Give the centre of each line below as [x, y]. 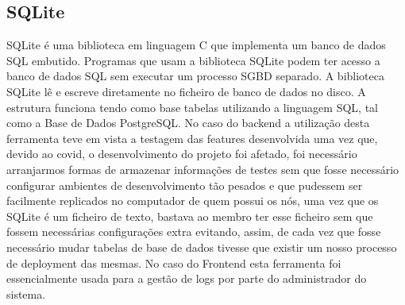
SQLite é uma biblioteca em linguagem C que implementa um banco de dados [196, 45]
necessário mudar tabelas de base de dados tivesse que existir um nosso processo [202, 247]
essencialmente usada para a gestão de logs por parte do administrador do [187, 278]
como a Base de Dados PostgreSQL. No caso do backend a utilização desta [188, 123]
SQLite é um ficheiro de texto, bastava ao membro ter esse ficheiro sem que [190, 216]
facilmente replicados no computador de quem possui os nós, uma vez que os [193, 201]
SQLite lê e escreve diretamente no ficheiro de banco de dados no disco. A [186, 91]
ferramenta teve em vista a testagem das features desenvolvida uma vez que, [192, 138]
